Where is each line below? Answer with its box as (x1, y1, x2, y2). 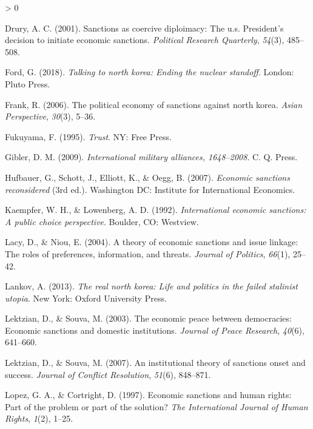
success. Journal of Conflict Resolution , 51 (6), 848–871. (5, 368, 211, 380)
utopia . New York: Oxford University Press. (5, 291, 167, 304)
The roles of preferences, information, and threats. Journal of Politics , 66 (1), (5, 247, 291, 260)
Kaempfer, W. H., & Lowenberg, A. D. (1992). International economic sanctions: (5, 203, 306, 216)
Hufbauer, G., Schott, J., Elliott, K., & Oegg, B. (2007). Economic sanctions (5, 171, 290, 183)
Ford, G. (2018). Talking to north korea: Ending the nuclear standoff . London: (5, 66, 294, 78)
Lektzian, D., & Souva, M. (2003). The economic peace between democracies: (5, 312, 292, 325)
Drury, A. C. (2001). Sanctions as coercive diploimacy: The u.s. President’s (5, 21, 284, 34)
